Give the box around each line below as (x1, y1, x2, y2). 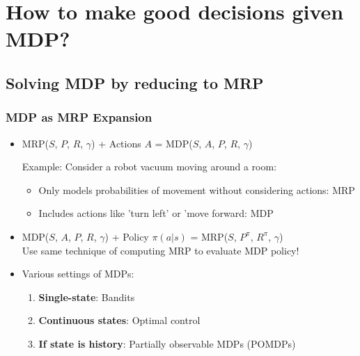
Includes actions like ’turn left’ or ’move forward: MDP (38, 206, 274, 220)
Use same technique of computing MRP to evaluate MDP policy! (22, 243, 299, 257)
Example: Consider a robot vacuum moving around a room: (22, 159, 277, 174)
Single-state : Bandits (38, 289, 135, 304)
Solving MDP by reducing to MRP (6, 72, 264, 93)
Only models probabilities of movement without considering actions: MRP (38, 182, 355, 197)
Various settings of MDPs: (22, 266, 134, 281)
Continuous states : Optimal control (38, 313, 201, 327)
